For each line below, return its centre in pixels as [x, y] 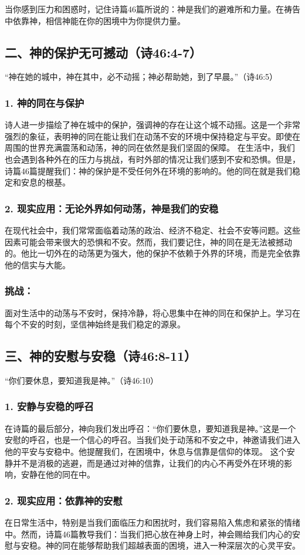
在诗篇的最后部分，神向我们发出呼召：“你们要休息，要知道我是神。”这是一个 [150, 428]
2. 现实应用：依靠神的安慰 [64, 500]
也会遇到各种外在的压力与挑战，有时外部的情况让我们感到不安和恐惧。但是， [152, 159]
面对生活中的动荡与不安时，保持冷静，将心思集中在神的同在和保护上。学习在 [152, 312]
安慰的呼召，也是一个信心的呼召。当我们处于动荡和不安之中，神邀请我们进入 [152, 440]
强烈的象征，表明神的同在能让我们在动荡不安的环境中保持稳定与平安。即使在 [152, 136]
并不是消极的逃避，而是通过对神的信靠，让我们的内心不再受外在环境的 [148, 463]
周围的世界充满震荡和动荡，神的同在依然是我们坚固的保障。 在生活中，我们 [150, 148]
